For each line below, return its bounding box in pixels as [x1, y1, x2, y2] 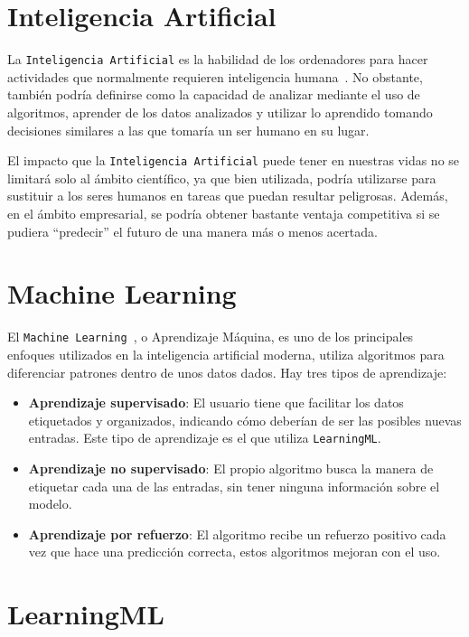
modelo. [28, 494, 72, 513]
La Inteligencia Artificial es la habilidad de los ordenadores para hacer [7, 50, 428, 69]
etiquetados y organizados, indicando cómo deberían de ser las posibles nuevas [28, 410, 462, 429]
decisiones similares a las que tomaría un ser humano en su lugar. [7, 120, 370, 139]
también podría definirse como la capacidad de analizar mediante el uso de [7, 85, 420, 104]
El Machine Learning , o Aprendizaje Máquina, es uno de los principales [7, 327, 414, 346]
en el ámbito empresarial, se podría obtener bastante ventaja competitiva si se [7, 204, 440, 222]
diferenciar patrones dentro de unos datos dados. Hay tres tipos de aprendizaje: [7, 362, 447, 381]
